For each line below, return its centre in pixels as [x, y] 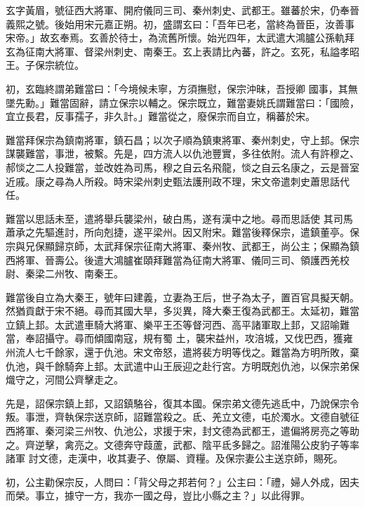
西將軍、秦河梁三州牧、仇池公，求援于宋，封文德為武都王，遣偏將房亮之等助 [182, 431]
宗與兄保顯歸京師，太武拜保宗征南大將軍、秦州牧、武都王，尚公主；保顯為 [178, 245]
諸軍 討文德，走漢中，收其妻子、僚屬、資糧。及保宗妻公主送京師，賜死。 [174, 458]
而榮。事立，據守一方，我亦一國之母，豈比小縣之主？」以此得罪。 [158, 495]
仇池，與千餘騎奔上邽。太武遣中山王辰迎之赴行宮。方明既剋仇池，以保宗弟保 [182, 366]
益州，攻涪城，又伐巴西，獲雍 [284, 338]
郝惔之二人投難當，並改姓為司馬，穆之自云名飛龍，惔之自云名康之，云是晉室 [182, 167]
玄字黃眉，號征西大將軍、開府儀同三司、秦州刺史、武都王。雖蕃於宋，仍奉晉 [182, 10]
